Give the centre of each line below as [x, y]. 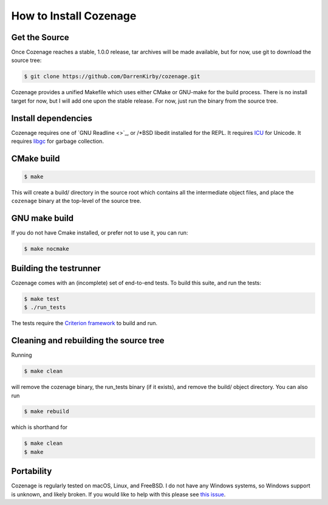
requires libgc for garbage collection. [58, 141]
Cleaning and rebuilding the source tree [88, 341]
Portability [32, 471]
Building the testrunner [56, 268]
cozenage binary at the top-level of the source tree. [76, 201]
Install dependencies [52, 118]
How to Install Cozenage [74, 16]
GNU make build [43, 218]
